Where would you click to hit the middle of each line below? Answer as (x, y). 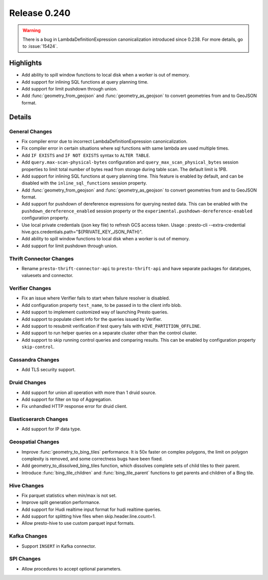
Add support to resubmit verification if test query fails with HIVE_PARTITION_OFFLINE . (111, 326)
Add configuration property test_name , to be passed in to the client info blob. (102, 305)
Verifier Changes (30, 289)
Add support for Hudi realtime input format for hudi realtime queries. (91, 509)
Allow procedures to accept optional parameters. (71, 569)
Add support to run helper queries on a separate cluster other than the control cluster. (109, 333)
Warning (32, 30)
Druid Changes (28, 383)
